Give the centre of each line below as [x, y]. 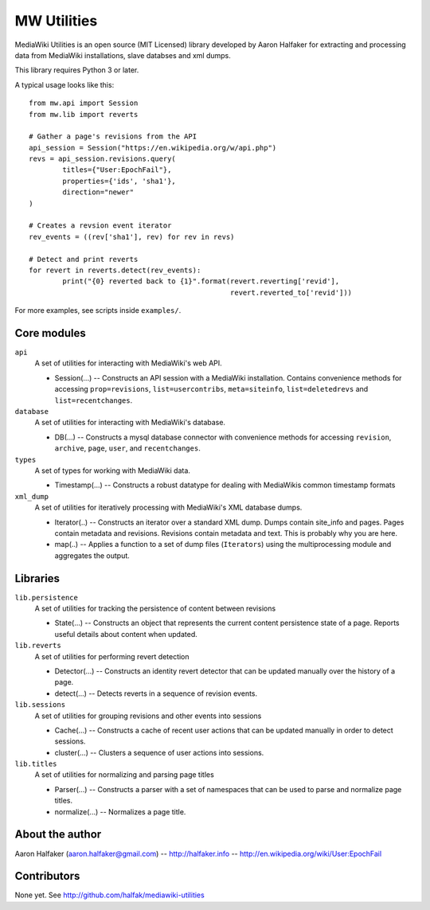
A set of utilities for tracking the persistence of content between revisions [155, 608]
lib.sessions [40, 705]
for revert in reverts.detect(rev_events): [115, 270]
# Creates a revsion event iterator [100, 226]
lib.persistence [47, 598]
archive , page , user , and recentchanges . [127, 448]
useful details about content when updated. [126, 634]
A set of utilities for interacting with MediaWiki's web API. [128, 363]
